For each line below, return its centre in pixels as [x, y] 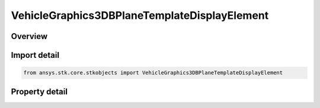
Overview [29, 36]
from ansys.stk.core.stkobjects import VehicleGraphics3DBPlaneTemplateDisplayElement [153, 73]
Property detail [39, 91]
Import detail [35, 55]
